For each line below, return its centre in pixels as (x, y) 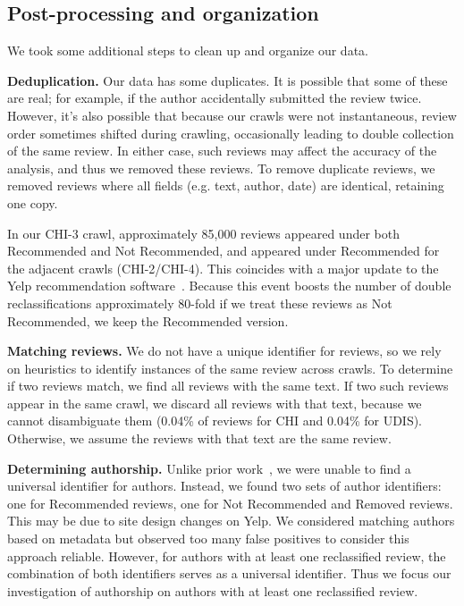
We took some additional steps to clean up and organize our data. (188, 50)
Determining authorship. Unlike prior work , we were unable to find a (209, 468)
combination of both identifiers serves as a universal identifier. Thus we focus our (229, 573)
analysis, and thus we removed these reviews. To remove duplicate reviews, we (221, 168)
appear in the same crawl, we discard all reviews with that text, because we (215, 403)
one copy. (33, 202)
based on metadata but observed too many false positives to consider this (208, 539)
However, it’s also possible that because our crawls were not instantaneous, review (232, 115)
